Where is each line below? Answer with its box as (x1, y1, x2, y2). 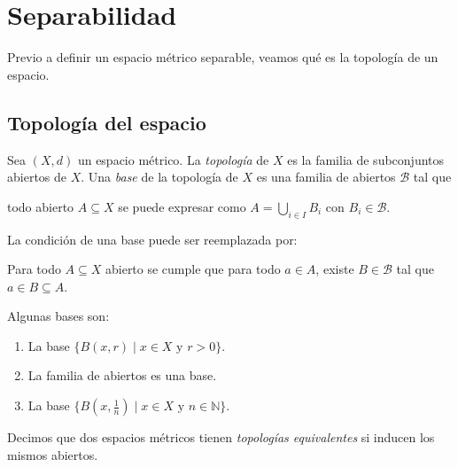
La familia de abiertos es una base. (27, 366, 217, 385)
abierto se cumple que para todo (105, 260, 281, 278)
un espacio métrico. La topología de (77, 150, 269, 168)
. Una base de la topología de (81, 167, 238, 186)
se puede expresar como (118, 197, 246, 215)
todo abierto (7, 197, 74, 215)
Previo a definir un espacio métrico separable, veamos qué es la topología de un (7, 48, 439, 66)
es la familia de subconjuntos (287, 150, 445, 168)
